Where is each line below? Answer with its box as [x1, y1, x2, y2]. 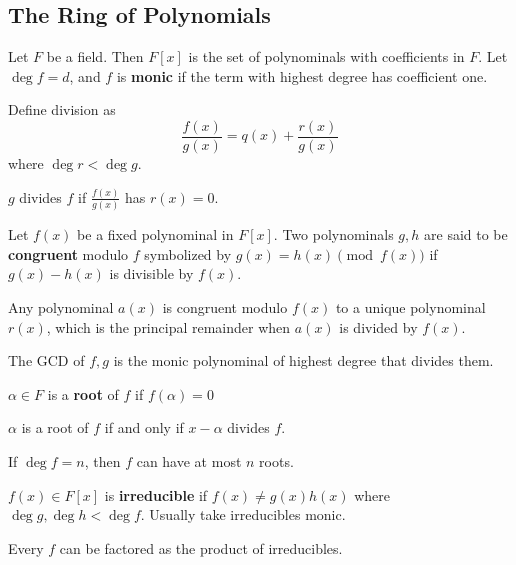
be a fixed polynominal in [77, 224, 234, 245]
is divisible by [109, 263, 194, 284]
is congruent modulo [162, 297, 288, 318]
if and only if [104, 417, 184, 438]
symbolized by [144, 243, 232, 264]
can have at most [136, 451, 242, 472]
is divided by [339, 316, 418, 337]
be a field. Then [46, 46, 144, 67]
